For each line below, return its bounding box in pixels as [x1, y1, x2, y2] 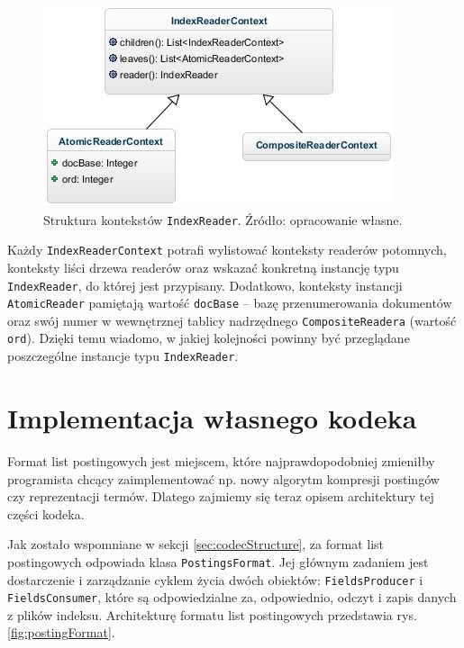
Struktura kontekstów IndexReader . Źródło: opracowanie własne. [43, 210, 403, 229]
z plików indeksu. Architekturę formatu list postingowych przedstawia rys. [7, 605, 417, 624]
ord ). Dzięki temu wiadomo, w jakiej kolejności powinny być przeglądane [7, 328, 410, 347]
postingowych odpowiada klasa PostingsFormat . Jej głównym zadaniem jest [7, 552, 429, 571]
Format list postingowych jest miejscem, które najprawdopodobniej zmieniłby [7, 451, 435, 470]
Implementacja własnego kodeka [7, 399, 417, 436]
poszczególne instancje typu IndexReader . [7, 346, 239, 365]
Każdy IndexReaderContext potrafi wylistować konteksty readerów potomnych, [7, 240, 447, 259]
